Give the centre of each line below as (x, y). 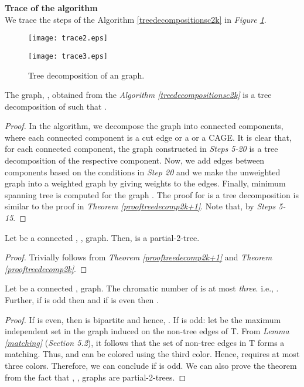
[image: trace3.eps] (68, 56)
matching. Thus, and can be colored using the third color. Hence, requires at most (152, 354)
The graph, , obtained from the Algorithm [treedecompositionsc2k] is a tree (138, 95)
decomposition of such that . (56, 106)
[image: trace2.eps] (68, 38)
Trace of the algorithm (51, 8)
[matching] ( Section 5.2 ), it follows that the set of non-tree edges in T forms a (145, 342)
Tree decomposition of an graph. (86, 75)
